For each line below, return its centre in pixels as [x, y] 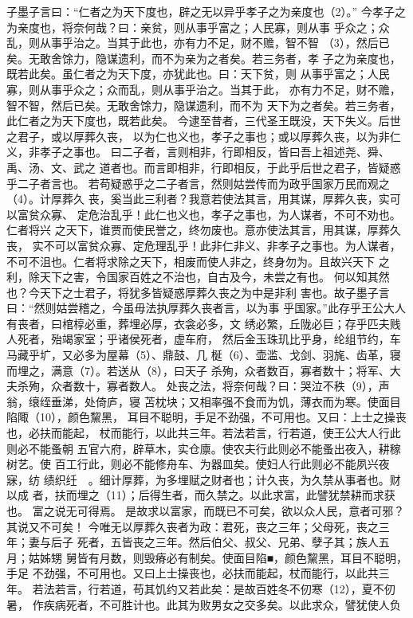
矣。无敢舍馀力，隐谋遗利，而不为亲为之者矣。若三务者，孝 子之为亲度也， [204, 58]
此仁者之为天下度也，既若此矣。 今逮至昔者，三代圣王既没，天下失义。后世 [204, 121]
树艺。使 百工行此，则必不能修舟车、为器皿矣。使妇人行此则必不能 [181, 464]
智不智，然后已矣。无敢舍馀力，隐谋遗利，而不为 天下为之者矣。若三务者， [204, 105]
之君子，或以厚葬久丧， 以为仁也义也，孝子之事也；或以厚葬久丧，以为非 [198, 136]
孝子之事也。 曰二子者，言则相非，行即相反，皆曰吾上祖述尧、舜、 [214, 152]
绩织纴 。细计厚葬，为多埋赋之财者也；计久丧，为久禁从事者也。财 [222, 479]
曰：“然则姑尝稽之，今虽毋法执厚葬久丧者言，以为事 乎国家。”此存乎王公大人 [206, 308]
